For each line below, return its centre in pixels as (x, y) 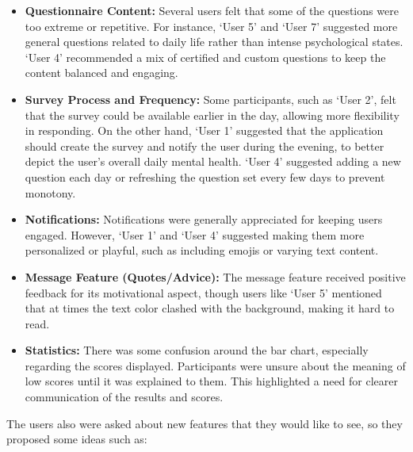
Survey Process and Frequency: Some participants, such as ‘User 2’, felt (210, 99)
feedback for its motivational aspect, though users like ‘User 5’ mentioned (203, 292)
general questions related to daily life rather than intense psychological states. (214, 42)
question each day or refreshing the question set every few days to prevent (205, 176)
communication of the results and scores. (124, 397)
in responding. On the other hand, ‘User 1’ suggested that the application (204, 130)
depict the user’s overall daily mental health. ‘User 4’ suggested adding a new (213, 161)
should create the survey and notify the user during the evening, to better (205, 146)
